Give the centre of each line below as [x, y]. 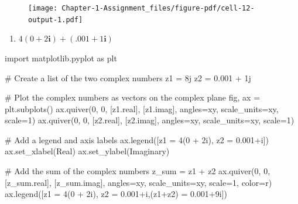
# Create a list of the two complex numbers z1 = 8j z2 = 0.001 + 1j [128, 77]
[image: [43, 8]
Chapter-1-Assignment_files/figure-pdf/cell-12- [158, 8]
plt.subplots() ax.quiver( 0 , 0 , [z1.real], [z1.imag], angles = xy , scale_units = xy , [142, 108]
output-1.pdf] [56, 20]
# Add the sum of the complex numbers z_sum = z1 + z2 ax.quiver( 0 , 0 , [138, 171]
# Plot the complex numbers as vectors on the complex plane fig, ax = [133, 97]
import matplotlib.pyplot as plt [61, 58]
